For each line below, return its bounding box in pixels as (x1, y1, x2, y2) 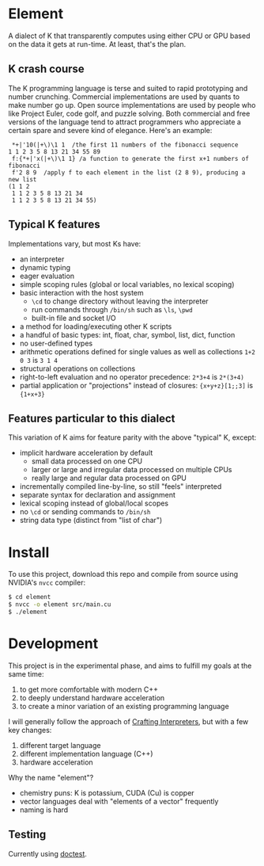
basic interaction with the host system (19, 288, 144, 297)
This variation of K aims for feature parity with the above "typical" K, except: (8, 433, 257, 442)
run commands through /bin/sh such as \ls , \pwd (31, 304, 193, 314)
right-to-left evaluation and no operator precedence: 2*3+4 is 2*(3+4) (19, 372, 245, 381)
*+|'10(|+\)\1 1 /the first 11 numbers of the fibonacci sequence (11, 140, 239, 149)
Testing (8, 828, 47, 841)
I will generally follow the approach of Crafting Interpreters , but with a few (8, 716, 249, 726)
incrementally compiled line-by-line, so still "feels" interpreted (19, 482, 222, 491)
